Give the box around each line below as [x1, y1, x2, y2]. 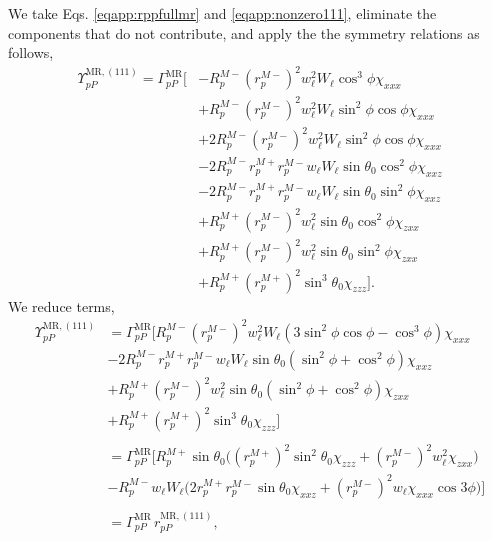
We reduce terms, [8, 295, 115, 316]
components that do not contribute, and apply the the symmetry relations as [8, 22, 480, 43]
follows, [8, 42, 54, 63]
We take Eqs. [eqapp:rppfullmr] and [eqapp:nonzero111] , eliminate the [8, 3, 437, 23]
